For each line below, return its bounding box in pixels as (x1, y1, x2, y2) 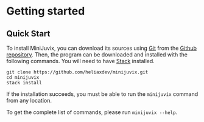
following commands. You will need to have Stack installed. (6, 58, 155, 64)
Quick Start (6, 29, 51, 39)
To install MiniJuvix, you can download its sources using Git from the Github (6, 44, 197, 52)
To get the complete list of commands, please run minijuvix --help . (6, 109, 178, 116)
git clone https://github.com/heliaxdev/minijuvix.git (6, 69, 149, 75)
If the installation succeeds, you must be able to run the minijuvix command (6, 90, 199, 98)
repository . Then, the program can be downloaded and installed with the (6, 51, 188, 58)
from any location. (6, 97, 52, 104)
